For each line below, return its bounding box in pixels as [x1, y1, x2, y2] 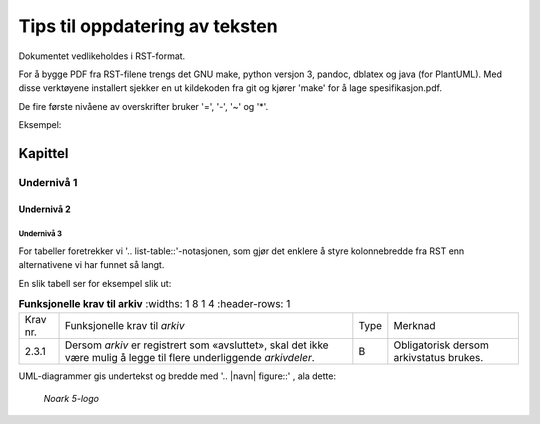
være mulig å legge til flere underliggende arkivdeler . [64, 350, 315, 364]
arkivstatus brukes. [393, 350, 484, 364]
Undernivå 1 [18, 175, 78, 189]
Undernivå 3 [18, 229, 62, 239]
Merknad [393, 318, 436, 332]
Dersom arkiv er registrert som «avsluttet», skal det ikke [64, 338, 329, 352]
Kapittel [18, 145, 69, 162]
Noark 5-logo [43, 393, 100, 404]
